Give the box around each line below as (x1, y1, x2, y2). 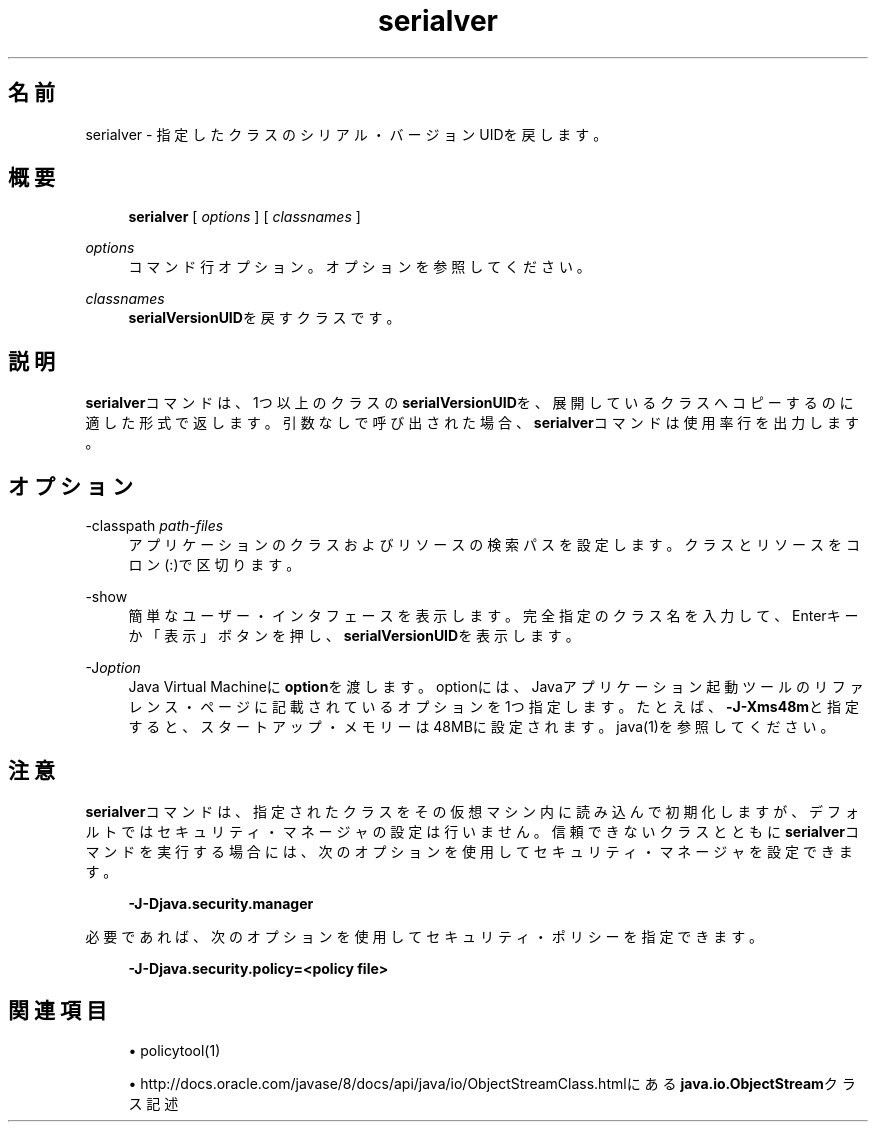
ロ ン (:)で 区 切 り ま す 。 (128, 556, 301, 574)
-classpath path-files (85, 517, 224, 535)
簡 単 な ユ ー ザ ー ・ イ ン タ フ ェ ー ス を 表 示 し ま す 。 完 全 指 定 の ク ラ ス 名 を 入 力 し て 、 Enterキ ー (128, 607, 859, 625)
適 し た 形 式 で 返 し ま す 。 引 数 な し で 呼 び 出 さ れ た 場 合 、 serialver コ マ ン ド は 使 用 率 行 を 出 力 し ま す (85, 414, 859, 432)
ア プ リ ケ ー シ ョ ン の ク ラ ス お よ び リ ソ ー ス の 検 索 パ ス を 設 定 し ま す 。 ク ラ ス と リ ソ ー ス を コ (128, 536, 860, 554)
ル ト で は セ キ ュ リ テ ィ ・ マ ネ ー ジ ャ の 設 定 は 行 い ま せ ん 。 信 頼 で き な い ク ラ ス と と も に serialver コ (85, 822, 859, 840)
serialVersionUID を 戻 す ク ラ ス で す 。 (128, 309, 401, 327)
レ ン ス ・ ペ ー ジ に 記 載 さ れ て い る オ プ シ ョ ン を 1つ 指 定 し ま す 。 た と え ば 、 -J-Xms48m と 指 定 (128, 698, 859, 716)
